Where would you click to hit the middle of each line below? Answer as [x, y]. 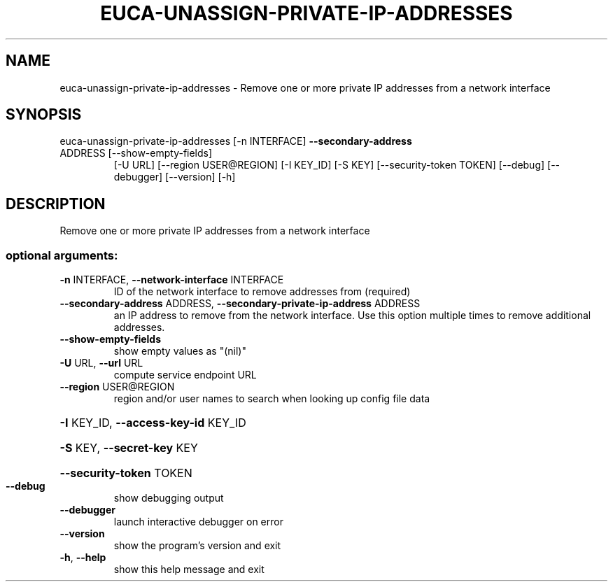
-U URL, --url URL [101, 363]
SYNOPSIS [44, 115]
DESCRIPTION [56, 204]
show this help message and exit [189, 570]
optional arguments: [62, 255]
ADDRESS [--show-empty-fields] [136, 153]
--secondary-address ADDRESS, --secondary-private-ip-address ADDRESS [240, 304]
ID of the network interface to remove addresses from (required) [262, 292]
